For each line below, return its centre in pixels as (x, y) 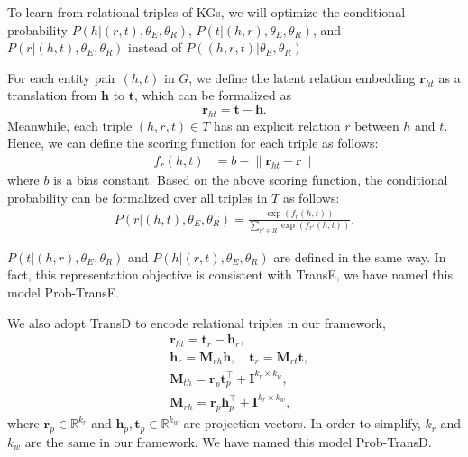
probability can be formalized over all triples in (138, 197)
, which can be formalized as (213, 95)
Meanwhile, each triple (70, 125)
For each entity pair (62, 77)
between (377, 125)
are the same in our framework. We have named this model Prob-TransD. (228, 441)
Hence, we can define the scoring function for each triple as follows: (193, 143)
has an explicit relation (277, 125)
